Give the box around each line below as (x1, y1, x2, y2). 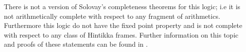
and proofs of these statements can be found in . (4, 39, 148, 49)
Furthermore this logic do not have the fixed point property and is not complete (4, 20, 243, 30)
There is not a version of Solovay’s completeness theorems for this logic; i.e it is (4, 1, 241, 11)
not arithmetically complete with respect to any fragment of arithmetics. (4, 11, 220, 21)
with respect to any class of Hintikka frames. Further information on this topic (4, 29, 239, 39)
